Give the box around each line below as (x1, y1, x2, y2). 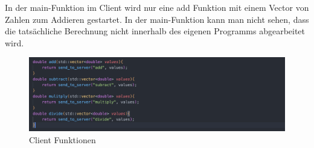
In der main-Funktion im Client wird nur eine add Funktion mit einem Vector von (5, 1, 309, 13)
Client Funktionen (29, 133, 96, 146)
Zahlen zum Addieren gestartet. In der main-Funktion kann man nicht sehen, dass (5, 13, 309, 25)
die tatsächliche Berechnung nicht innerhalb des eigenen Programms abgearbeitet (5, 25, 306, 37)
